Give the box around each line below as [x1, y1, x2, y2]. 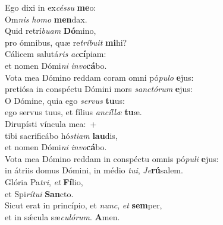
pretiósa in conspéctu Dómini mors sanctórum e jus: [5, 83, 193, 95]
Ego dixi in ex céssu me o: [5, 1, 96, 13]
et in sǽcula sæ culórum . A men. [5, 210, 120, 223]
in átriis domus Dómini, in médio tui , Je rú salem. [5, 164, 183, 176]
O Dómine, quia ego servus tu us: [5, 94, 125, 106]
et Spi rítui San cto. [5, 187, 74, 199]
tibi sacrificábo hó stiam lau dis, [5, 129, 118, 141]
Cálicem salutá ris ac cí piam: [5, 47, 106, 60]
